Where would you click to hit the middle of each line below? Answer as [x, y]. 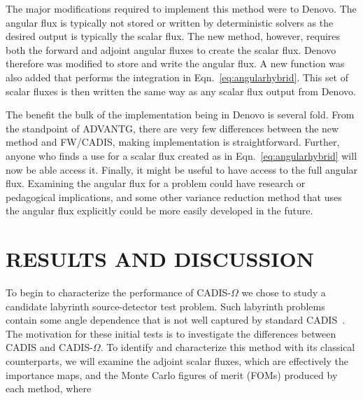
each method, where [49, 388]
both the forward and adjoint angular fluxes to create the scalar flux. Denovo [171, 49]
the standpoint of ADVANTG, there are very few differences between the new [172, 128]
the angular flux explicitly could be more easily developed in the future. [159, 211]
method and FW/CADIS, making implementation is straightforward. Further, [173, 142]
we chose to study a [284, 292]
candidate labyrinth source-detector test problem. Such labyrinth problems [165, 306]
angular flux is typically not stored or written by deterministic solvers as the [170, 22]
